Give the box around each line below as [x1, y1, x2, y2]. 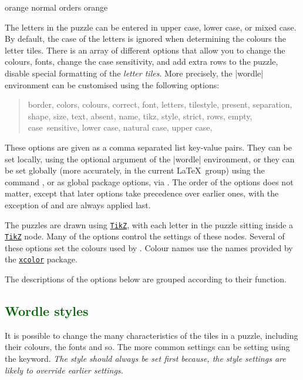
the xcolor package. [5, 253, 78, 265]
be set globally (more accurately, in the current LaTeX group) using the [5, 164, 265, 176]
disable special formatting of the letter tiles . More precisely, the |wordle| [5, 66, 264, 79]
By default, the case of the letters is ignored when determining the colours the [5, 32, 286, 45]
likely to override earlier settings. [5, 364, 123, 376]
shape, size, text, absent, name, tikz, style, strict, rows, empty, [28, 109, 253, 122]
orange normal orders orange [5, 1, 108, 13]
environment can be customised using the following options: [5, 78, 220, 91]
